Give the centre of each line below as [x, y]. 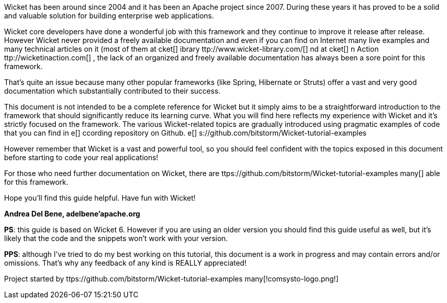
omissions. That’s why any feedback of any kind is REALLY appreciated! [125, 263]
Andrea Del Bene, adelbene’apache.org [72, 214]
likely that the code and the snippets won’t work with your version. [116, 238]
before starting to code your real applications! [81, 157]
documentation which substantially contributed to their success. [112, 91]
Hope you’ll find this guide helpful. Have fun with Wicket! [100, 198]
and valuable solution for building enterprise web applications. [109, 16]
